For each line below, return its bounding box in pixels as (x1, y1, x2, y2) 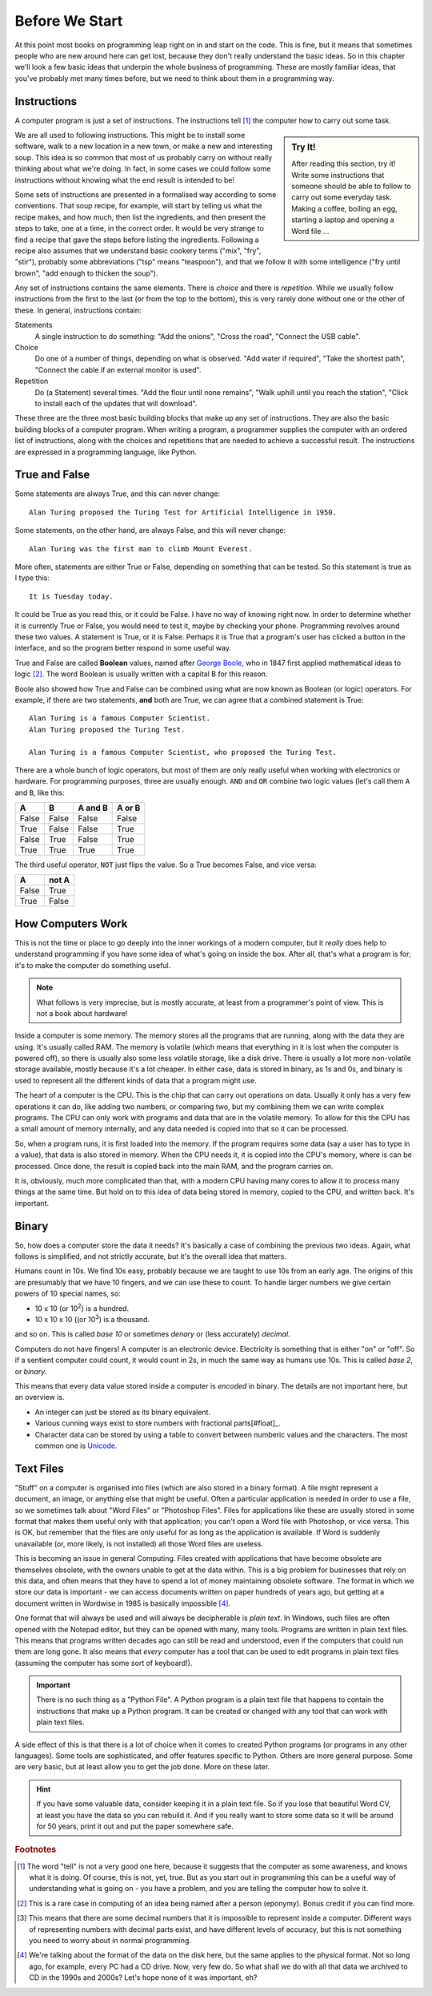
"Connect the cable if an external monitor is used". (34, 365, 202, 374)
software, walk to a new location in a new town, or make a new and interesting (14, 141, 273, 151)
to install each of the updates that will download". (34, 399, 198, 408)
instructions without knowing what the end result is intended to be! (14, 175, 235, 184)
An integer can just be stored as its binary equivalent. (34, 1407, 211, 1417)
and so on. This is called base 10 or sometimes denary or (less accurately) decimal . (14, 1329, 291, 1339)
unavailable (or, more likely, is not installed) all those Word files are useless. (14, 1538, 264, 1548)
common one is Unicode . (34, 1441, 118, 1450)
